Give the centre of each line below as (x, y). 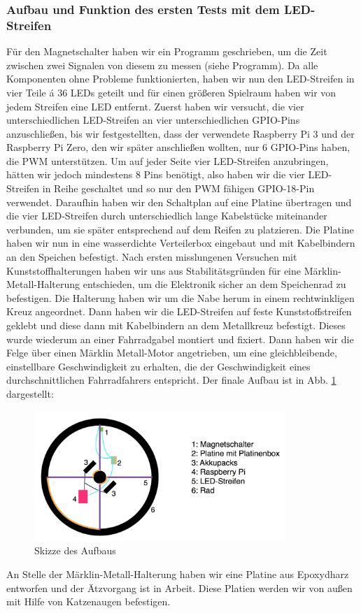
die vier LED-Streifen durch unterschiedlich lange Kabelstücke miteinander (167, 216)
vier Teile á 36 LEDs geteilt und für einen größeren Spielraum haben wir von (171, 92)
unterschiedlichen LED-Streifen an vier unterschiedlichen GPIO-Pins (153, 120)
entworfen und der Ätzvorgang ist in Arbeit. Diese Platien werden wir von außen (179, 587)
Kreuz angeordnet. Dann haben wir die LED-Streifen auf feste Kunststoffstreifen (179, 311)
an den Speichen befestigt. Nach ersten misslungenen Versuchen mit (152, 257)
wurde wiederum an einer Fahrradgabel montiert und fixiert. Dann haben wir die (180, 339)
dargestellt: (30, 393)
